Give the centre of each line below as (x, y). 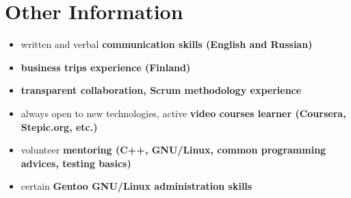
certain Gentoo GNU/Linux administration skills (136, 186)
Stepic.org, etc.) (59, 126)
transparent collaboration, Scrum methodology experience (161, 90)
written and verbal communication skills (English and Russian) (167, 44)
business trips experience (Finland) (106, 67)
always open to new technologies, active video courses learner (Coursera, (183, 113)
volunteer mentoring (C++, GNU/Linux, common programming (173, 150)
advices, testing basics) (76, 163)
